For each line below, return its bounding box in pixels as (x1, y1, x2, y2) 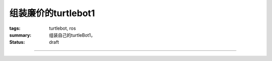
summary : (9, 32, 32, 38)
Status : (9, 39, 25, 45)
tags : (9, 25, 21, 31)
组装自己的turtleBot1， (49, 32, 96, 38)
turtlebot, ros (49, 25, 76, 31)
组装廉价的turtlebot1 (9, 8, 95, 19)
